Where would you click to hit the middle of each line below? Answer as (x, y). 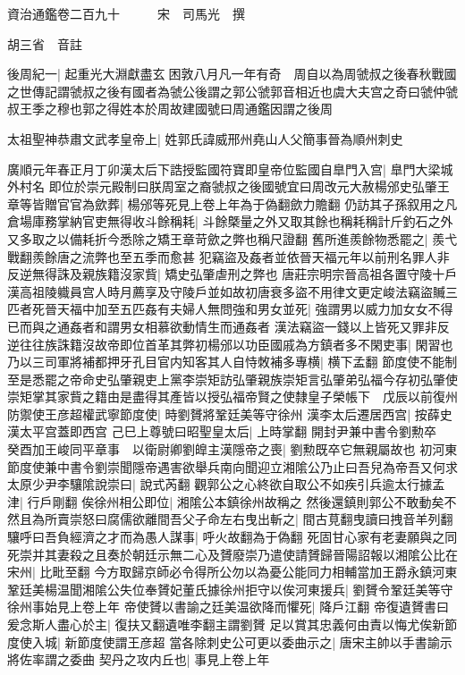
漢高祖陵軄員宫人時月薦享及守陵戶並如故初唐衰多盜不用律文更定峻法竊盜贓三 (232, 291)
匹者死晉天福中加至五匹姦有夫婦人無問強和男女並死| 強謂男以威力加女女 (218, 309)
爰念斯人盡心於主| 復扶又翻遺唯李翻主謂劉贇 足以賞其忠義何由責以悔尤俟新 (226, 624)
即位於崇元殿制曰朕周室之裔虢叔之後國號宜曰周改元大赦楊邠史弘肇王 (249, 186)
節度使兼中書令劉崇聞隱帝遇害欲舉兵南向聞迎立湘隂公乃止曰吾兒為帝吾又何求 (232, 466)
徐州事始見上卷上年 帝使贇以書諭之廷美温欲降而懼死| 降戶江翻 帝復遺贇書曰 (228, 607)
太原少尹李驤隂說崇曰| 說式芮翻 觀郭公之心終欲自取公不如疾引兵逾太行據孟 (226, 484)
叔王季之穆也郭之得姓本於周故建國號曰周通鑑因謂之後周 (170, 109)
